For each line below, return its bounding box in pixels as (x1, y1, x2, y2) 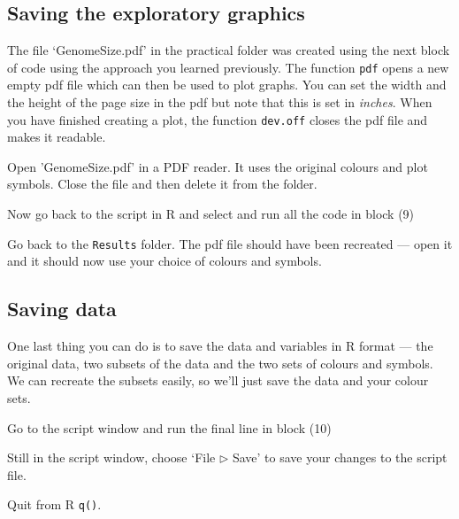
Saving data (7, 295, 117, 322)
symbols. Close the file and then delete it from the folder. (7, 174, 317, 193)
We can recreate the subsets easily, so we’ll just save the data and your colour (7, 371, 429, 390)
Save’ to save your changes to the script (232, 448, 448, 467)
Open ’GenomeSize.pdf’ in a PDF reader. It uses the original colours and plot (7, 157, 428, 175)
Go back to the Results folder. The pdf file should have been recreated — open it (7, 234, 453, 252)
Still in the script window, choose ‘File (7, 448, 216, 467)
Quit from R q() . (7, 495, 102, 514)
